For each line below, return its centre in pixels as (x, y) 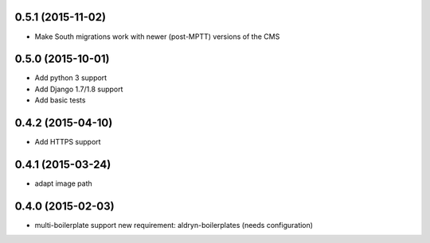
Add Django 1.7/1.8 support (79, 89)
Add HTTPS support (68, 142)
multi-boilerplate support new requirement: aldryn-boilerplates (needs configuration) (174, 225)
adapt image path (64, 183)
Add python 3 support (71, 78)
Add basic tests (60, 100)
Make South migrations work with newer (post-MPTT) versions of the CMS (157, 37)
